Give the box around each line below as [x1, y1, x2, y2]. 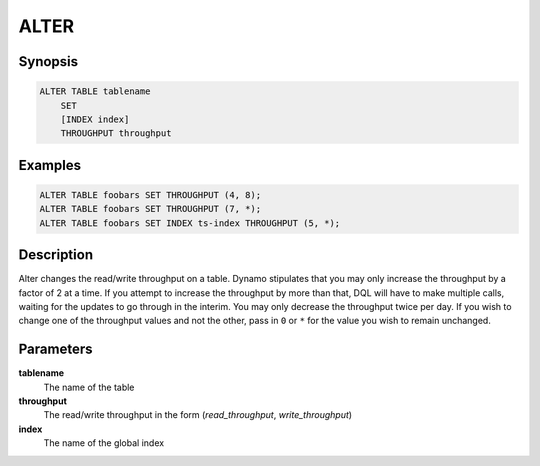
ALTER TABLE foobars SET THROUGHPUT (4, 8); [39, 189, 262, 200]
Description [18, 246, 94, 264]
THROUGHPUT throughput [60, 128, 172, 139]
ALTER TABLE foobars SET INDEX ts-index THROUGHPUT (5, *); [39, 217, 341, 229]
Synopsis [18, 53, 79, 70]
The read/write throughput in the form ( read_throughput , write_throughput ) [43, 409, 353, 421]
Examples [18, 156, 82, 174]
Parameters [18, 341, 93, 358]
